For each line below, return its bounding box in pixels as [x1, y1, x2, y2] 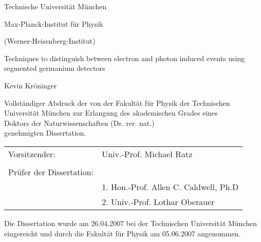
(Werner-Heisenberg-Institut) [4, 35, 96, 46]
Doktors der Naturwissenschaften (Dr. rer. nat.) [4, 117, 155, 128]
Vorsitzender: [8, 147, 55, 160]
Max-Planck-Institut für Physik [4, 18, 103, 29]
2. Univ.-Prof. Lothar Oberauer [102, 195, 215, 208]
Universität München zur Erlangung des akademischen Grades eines [4, 107, 218, 118]
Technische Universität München [4, 1, 107, 11]
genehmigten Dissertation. [4, 127, 86, 138]
